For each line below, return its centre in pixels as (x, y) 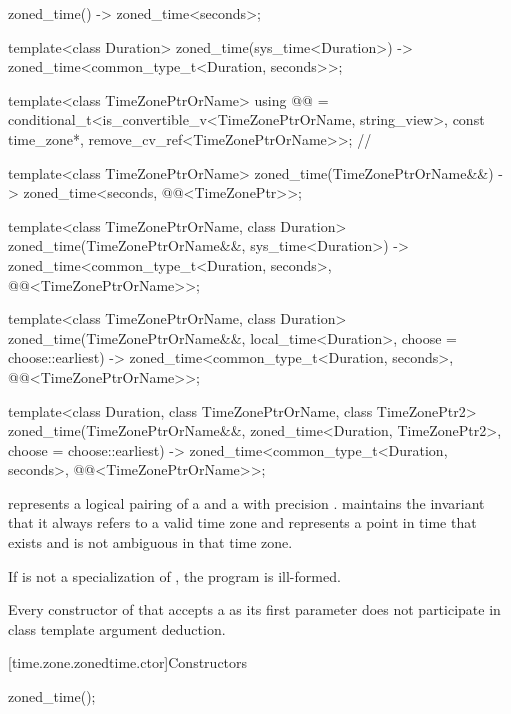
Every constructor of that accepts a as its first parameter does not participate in (254, 609)
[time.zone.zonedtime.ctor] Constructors (128, 662)
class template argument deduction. (117, 628)
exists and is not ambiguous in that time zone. (150, 542)
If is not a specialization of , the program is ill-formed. (174, 575)
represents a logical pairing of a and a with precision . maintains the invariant (246, 502)
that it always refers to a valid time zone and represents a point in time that (242, 522)
